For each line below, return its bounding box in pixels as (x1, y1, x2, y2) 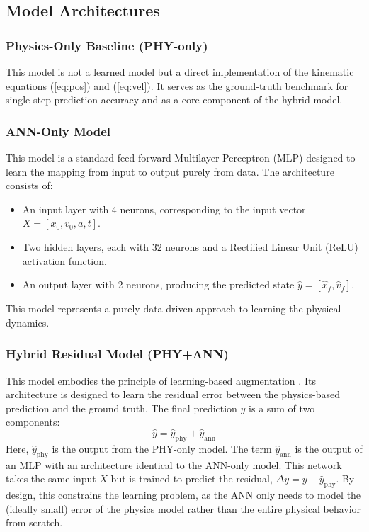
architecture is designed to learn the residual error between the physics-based (6, 387, 341, 402)
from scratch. (6, 515, 63, 530)
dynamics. (6, 315, 50, 329)
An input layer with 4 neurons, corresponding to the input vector (22, 201, 306, 216)
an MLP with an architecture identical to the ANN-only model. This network (6, 457, 342, 472)
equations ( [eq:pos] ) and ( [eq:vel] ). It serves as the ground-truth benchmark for (6, 78, 348, 93)
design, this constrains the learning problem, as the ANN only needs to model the (6, 487, 361, 502)
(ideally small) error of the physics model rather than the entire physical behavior (6, 501, 361, 516)
